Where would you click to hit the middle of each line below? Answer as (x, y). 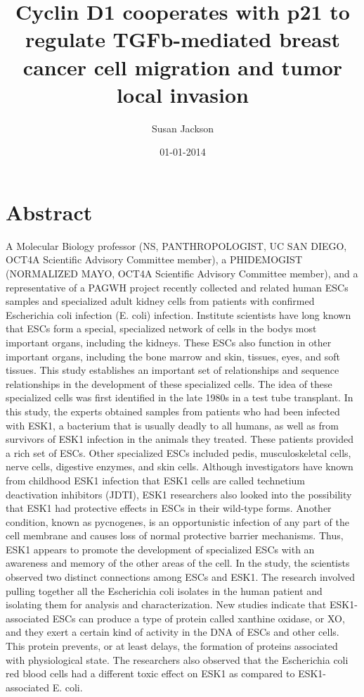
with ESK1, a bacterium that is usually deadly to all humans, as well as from (172, 425)
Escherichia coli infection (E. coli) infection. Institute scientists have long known (178, 314)
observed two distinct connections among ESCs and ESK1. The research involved (181, 577)
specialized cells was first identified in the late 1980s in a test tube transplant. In (180, 397)
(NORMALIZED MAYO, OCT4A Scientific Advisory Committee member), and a (182, 273)
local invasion (183, 94)
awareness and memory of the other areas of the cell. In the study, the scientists (178, 563)
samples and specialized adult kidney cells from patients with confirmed (160, 301)
